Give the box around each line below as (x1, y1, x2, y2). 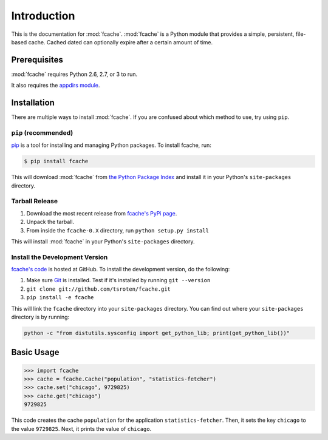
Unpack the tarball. (26, 218, 75, 226)
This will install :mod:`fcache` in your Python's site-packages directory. (11, 237, 195, 245)
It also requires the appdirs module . (11, 82, 100, 89)
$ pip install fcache (24, 158, 89, 165)
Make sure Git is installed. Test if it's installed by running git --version (26, 277, 211, 284)
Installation (11, 98, 55, 108)
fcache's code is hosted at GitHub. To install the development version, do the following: (11, 266, 230, 273)
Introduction (11, 9, 75, 22)
